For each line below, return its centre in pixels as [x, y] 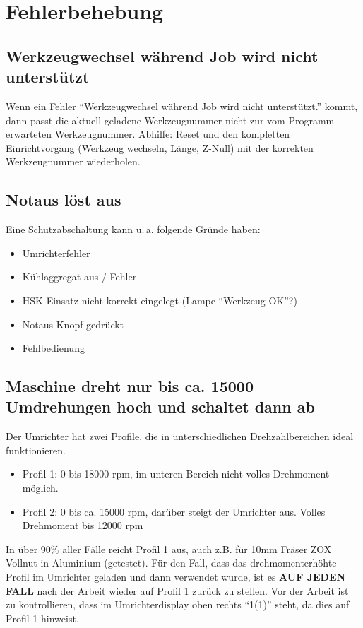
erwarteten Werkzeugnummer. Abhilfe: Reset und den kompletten [148, 134]
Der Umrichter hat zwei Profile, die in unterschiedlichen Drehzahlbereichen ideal [180, 436]
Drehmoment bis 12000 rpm [83, 525]
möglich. [40, 488]
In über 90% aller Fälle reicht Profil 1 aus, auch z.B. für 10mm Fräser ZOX [169, 549]
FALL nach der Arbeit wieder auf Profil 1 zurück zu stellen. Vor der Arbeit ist [177, 590]
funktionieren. [36, 450]
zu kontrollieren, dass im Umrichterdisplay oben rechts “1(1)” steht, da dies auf [178, 604]
